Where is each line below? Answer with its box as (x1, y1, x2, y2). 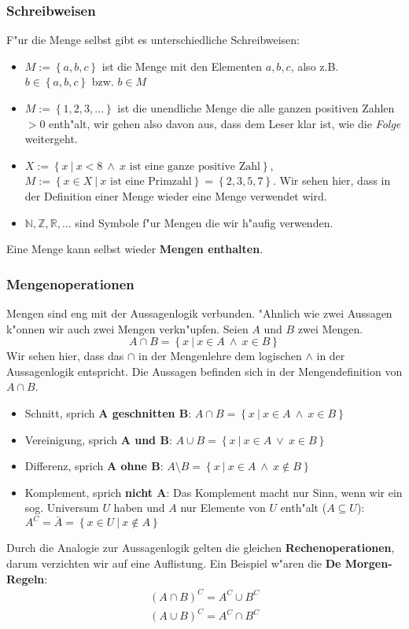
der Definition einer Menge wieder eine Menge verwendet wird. (24, 187, 327, 204)
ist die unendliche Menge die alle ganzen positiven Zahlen (117, 100, 395, 116)
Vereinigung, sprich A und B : (24, 431, 172, 447)
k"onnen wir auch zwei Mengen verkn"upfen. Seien (6, 320, 249, 337)
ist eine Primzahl (110, 176, 192, 188)
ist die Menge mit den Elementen (101, 57, 263, 74)
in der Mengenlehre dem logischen (138, 348, 302, 364)
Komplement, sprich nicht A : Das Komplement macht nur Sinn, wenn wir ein (24, 484, 403, 500)
